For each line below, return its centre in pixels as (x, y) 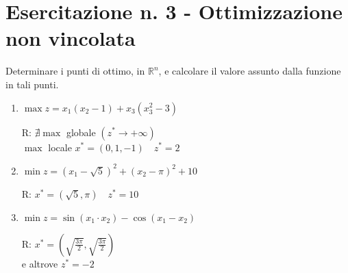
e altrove (40, 263)
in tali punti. (32, 84)
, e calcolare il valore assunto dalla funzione (250, 71)
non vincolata (71, 38)
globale (81, 132)
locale (60, 147)
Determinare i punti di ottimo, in (75, 71)
